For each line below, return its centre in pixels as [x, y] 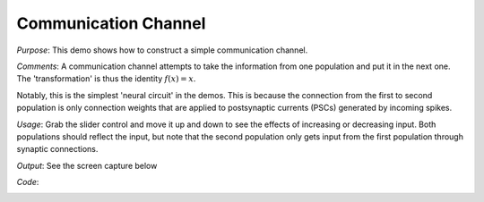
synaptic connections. [57, 149]
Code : [28, 182]
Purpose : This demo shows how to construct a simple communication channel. [162, 50]
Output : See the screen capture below [87, 165]
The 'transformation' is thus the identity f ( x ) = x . [106, 79]
